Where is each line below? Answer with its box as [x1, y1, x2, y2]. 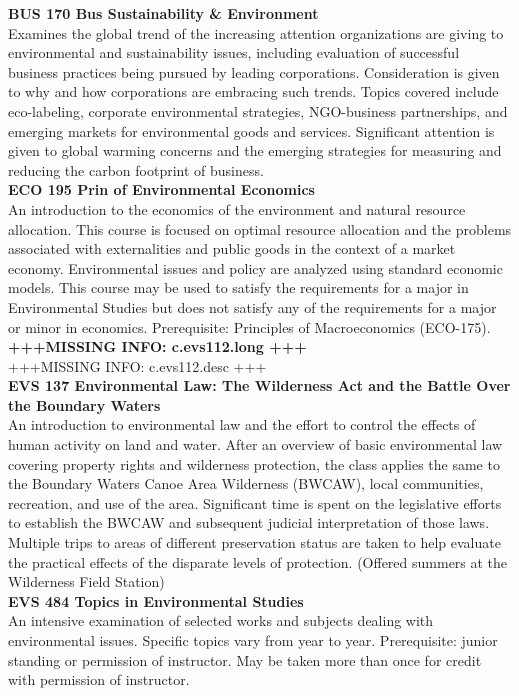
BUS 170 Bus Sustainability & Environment [8, 3, 319, 23]
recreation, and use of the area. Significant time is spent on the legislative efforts [8, 492, 502, 513]
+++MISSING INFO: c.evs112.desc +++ [8, 355, 267, 376]
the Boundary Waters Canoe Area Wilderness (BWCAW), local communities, [8, 473, 484, 494]
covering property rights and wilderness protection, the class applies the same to [8, 453, 500, 474]
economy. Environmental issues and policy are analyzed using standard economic [8, 257, 503, 278]
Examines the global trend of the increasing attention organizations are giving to [8, 22, 504, 43]
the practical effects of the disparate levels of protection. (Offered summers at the [8, 551, 508, 572]
